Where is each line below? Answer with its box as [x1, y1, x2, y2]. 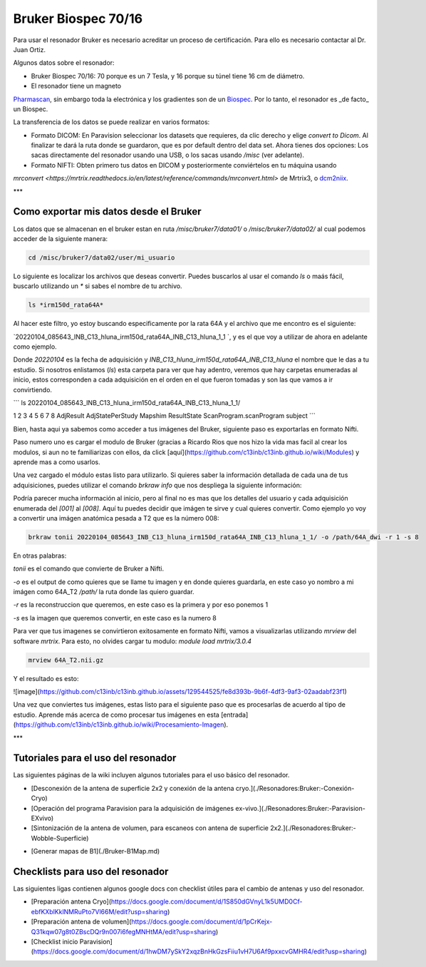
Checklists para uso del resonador [13, 865, 169, 877]
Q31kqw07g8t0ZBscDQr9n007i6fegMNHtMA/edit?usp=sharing [31, 927, 217, 936]
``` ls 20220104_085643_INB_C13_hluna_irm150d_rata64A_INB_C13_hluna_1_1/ [13, 398, 241, 406]
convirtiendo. [13, 385, 53, 394]
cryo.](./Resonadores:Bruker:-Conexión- [235, 784, 355, 792]
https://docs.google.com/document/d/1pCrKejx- [131, 917, 273, 926]
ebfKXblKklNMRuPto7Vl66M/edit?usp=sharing [31, 907, 168, 916]
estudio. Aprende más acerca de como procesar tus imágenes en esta [13, 710, 220, 719]
